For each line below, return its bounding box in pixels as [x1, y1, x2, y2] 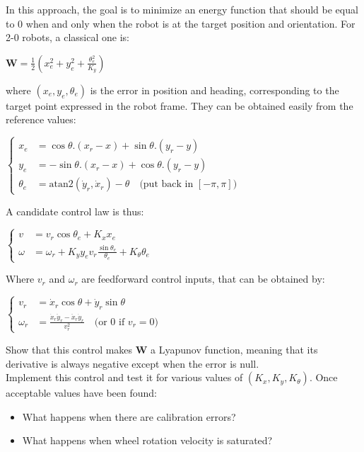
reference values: [6, 112, 76, 127]
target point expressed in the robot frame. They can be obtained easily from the [6, 98, 353, 113]
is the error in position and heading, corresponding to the [90, 82, 339, 97]
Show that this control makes [6, 341, 133, 356]
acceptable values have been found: [6, 385, 157, 400]
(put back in [139, 179, 194, 190]
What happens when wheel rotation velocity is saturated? [22, 433, 273, 448]
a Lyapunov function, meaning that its [151, 341, 318, 356]
